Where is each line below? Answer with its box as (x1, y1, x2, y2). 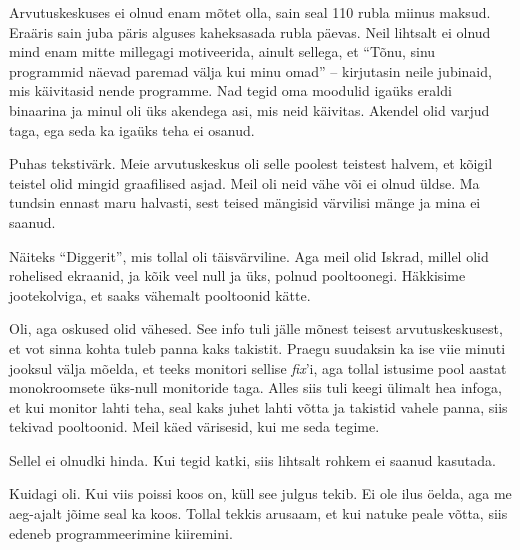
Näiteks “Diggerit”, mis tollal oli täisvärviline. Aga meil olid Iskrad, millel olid (9, 245, 489, 266)
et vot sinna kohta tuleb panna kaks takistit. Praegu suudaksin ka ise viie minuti (9, 337, 506, 358)
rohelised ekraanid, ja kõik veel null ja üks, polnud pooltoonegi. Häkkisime (9, 265, 466, 286)
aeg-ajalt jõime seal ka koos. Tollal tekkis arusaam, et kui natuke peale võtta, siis (9, 503, 508, 524)
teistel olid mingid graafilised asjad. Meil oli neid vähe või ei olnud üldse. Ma (9, 172, 480, 193)
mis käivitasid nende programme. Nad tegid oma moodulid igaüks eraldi (9, 80, 452, 101)
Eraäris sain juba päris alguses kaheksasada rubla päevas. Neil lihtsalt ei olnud (9, 21, 491, 42)
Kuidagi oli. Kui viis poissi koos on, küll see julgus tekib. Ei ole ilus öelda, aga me (9, 483, 512, 504)
